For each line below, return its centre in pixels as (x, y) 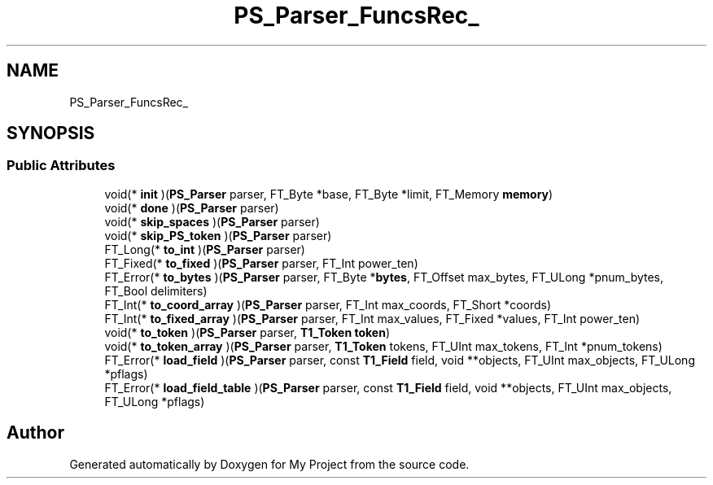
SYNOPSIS (51, 133)
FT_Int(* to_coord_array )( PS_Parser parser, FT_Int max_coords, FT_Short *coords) (328, 304)
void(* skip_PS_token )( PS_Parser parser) (218, 235)
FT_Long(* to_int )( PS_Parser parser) (205, 249)
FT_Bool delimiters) (156, 291)
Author (35, 433)
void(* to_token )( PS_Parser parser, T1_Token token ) (247, 332)
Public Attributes (61, 166)
